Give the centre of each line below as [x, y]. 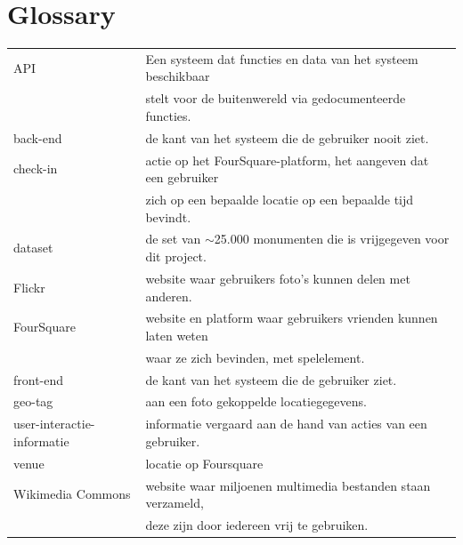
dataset [33, 248]
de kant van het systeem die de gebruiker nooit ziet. [287, 137]
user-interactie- [54, 424]
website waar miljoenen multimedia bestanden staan [288, 485]
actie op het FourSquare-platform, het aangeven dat [287, 160]
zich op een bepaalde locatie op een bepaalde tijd [280, 200]
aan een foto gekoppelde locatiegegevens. [256, 401]
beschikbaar [178, 76]
